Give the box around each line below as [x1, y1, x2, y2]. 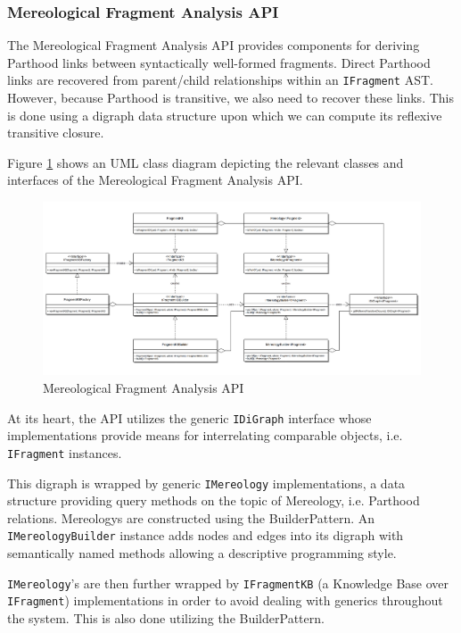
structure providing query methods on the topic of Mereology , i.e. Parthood [7, 491, 420, 510]
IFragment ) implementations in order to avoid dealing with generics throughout [7, 591, 443, 610]
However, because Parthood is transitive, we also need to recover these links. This [7, 88, 454, 107]
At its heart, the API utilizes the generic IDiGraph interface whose [7, 408, 372, 427]
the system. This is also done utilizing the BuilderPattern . [7, 608, 325, 627]
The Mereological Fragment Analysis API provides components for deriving [7, 36, 420, 54]
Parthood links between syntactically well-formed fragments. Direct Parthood [7, 53, 431, 71]
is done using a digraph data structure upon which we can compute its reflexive [7, 105, 442, 124]
